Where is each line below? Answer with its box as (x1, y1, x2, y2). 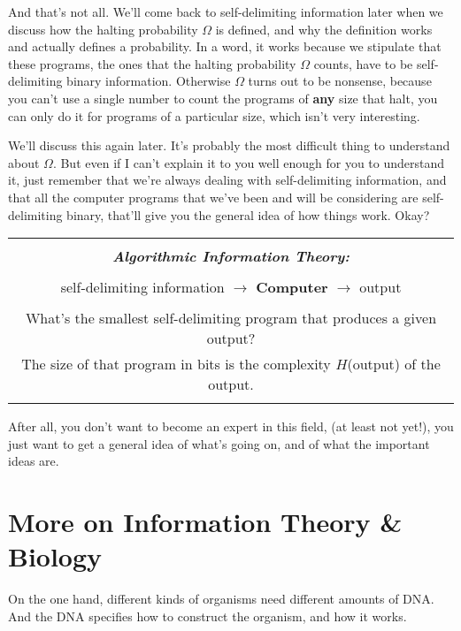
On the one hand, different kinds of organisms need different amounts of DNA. (8, 589, 434, 608)
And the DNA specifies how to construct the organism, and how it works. (8, 606, 407, 625)
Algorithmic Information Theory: (112, 246, 350, 267)
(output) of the (347, 354, 441, 375)
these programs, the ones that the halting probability (8, 54, 296, 72)
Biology (8, 538, 103, 574)
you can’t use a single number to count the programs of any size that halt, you (8, 88, 438, 107)
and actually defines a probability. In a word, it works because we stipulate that (8, 37, 442, 56)
